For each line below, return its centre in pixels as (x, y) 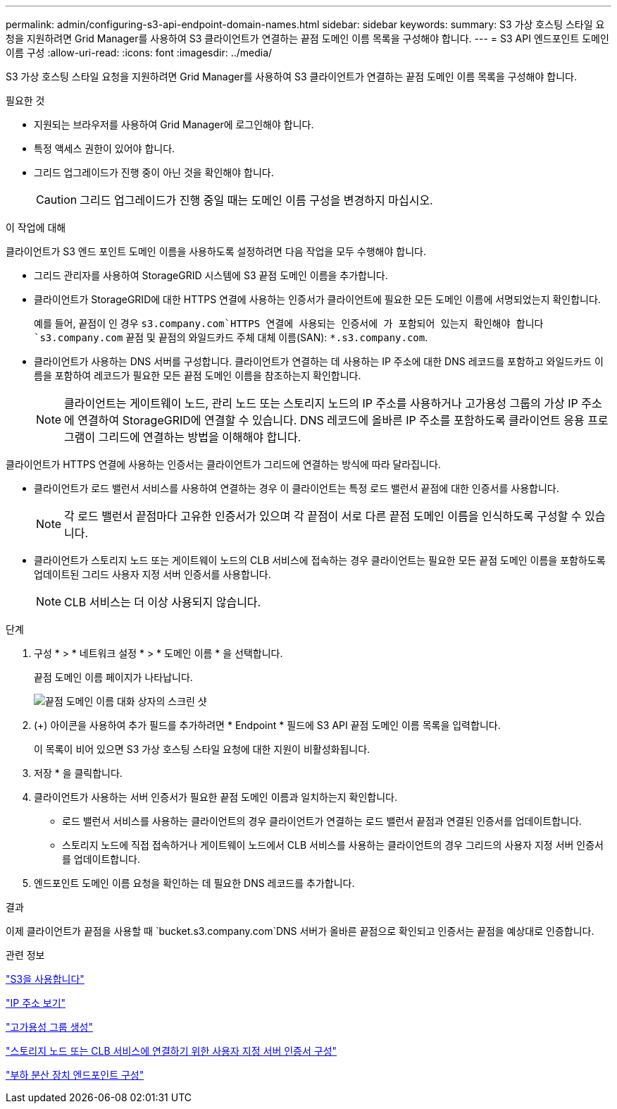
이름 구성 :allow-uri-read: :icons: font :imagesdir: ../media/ (139, 53)
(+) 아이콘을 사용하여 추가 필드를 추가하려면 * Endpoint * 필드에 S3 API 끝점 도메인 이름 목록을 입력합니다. (267, 725)
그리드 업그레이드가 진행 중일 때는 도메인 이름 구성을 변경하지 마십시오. (256, 200)
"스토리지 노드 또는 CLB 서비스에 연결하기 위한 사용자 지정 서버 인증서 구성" (172, 1051)
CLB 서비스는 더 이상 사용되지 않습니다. (163, 602)
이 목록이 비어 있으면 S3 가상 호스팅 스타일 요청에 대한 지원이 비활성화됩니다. (202, 749)
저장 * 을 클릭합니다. (78, 773)
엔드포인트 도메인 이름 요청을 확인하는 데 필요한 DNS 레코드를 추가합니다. (194, 883)
